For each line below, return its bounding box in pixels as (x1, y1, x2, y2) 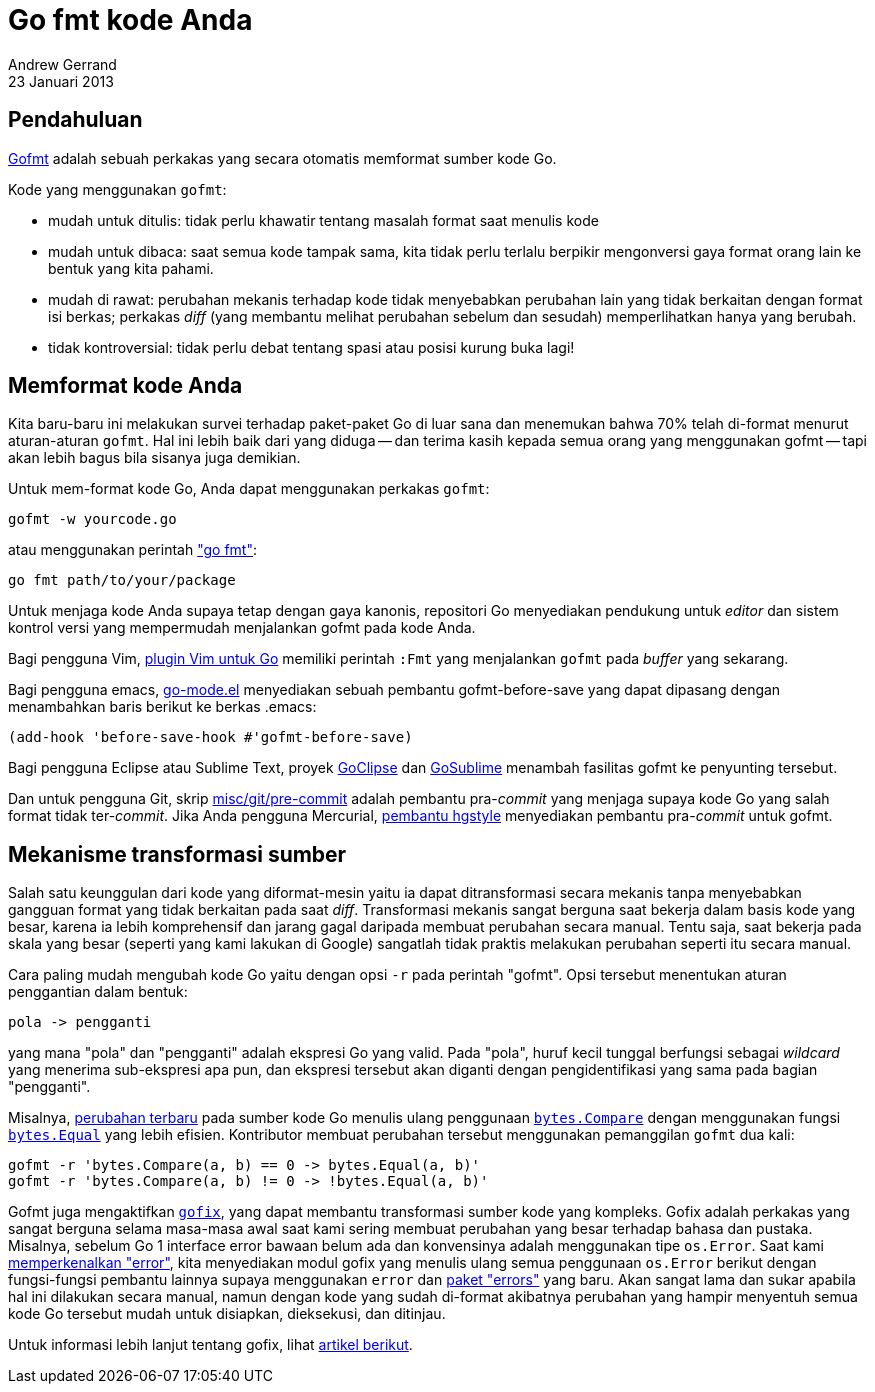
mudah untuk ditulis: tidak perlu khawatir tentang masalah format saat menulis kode (48, 211, 599, 229)
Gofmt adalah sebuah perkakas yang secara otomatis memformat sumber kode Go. (8, 149, 557, 167)
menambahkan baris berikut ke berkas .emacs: (8, 698, 317, 716)
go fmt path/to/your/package (8, 572, 236, 589)
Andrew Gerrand (8, 55, 117, 73)
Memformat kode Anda (8, 373, 243, 399)
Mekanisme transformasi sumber (8, 841, 347, 867)
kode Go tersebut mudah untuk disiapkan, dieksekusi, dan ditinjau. (8, 1305, 446, 1323)
